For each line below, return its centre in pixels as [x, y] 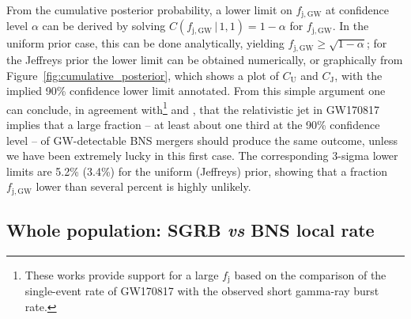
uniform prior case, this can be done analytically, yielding [145, 43]
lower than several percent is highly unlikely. [143, 186]
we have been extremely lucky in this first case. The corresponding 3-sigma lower [202, 156]
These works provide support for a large [122, 274]
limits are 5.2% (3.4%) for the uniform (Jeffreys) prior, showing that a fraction [197, 171]
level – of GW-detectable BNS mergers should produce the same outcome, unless [202, 140]
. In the [351, 26]
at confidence [357, 9]
